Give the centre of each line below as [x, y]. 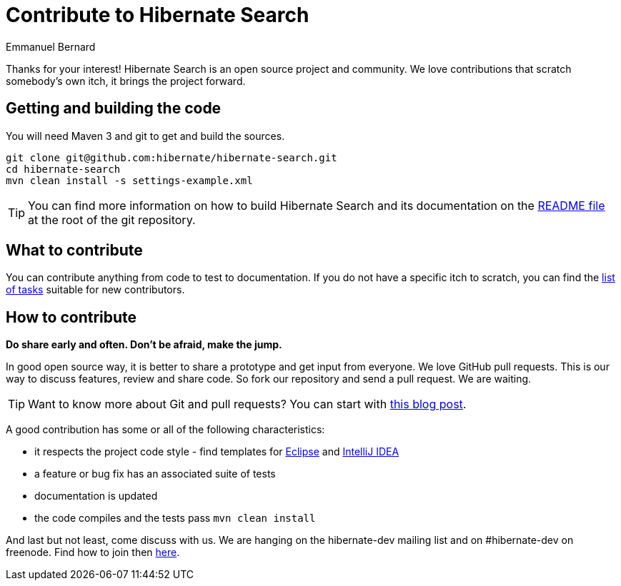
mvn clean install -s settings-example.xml [129, 180]
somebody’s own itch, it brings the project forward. [126, 81]
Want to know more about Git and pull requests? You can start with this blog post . [247, 404]
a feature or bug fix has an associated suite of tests [155, 474]
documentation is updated [96, 496]
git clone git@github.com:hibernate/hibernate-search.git [172, 157]
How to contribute [71, 317]
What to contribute [74, 251]
